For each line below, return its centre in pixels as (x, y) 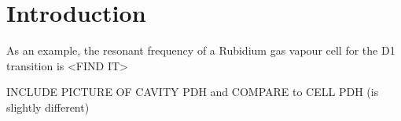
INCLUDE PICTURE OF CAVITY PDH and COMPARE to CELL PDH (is (193, 92)
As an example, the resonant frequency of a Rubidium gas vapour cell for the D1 (201, 50)
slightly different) (48, 107)
